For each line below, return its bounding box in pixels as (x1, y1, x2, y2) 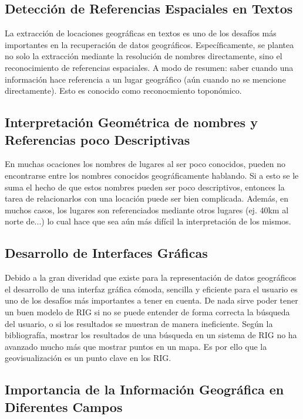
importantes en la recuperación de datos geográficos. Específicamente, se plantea (5, 38, 294, 50)
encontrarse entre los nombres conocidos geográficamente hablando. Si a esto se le (5, 169, 299, 181)
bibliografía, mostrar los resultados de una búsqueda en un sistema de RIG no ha (5, 329, 297, 341)
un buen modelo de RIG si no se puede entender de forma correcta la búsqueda (5, 305, 290, 318)
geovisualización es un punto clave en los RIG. (5, 352, 171, 364)
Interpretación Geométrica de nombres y (5, 113, 258, 131)
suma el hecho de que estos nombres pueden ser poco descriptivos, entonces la (5, 180, 285, 193)
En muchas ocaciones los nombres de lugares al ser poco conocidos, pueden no (5, 158, 285, 170)
